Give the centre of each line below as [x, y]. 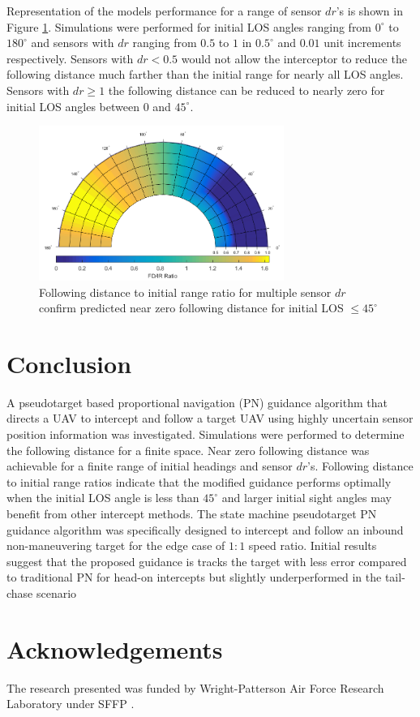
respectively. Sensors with [70, 58]
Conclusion [69, 363]
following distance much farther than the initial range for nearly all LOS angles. [205, 74]
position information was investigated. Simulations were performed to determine [206, 434]
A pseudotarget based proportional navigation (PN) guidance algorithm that [197, 402]
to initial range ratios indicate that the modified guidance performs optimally [199, 481]
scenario [57, 592]
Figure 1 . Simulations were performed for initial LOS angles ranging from [189, 26]
